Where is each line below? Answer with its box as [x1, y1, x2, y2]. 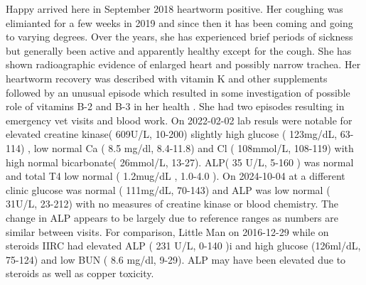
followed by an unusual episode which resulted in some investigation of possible [6, 85, 350, 100]
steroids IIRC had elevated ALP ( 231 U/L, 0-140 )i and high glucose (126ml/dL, [6, 238, 361, 253]
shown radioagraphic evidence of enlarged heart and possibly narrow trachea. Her [6, 57, 361, 72]
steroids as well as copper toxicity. [6, 266, 154, 281]
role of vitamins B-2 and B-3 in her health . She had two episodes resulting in [6, 99, 345, 114]
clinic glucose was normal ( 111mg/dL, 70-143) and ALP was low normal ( [6, 182, 330, 197]
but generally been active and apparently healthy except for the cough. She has [6, 43, 352, 58]
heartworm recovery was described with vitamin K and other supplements [6, 70, 328, 85]
